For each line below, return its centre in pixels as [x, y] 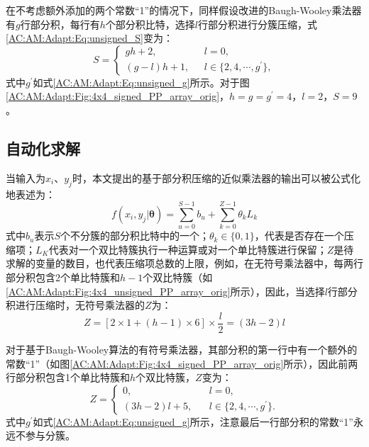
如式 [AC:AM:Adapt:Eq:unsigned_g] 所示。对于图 [141, 82]
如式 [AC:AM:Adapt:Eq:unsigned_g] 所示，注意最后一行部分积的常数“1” [193, 421]
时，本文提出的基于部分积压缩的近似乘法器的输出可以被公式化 [216, 177]
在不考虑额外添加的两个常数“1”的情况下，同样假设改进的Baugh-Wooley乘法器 [184, 10]
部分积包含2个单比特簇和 [63, 277]
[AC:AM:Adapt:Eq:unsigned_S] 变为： [89, 38]
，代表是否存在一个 [299, 236]
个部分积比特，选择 [150, 24]
